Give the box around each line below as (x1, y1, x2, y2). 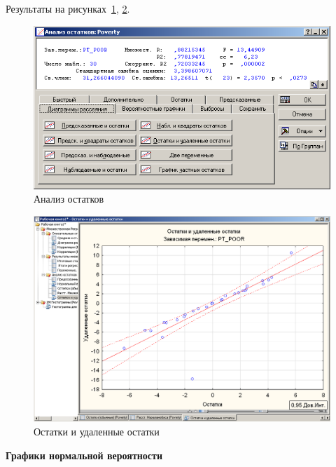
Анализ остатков (34, 191, 104, 206)
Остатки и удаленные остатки (34, 424, 160, 439)
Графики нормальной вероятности (6, 447, 162, 462)
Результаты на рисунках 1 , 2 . (6, 1, 130, 15)
